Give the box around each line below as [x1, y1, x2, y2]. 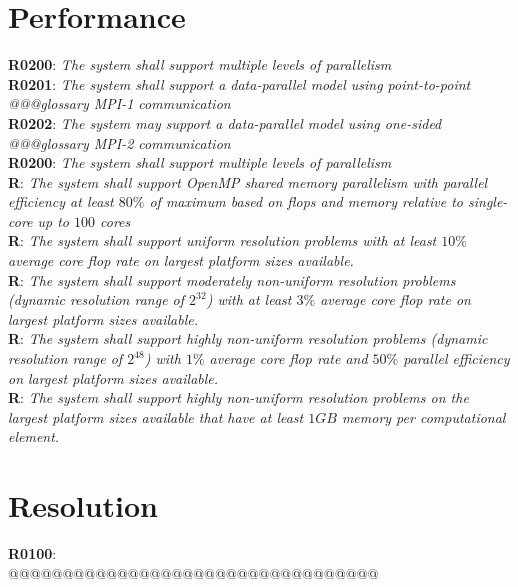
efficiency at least [8, 191, 114, 212]
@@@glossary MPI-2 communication [8, 132, 231, 153]
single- [467, 191, 508, 212]
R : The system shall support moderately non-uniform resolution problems [8, 269, 456, 290]
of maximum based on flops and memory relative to [149, 191, 463, 212]
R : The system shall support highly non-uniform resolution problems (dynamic [8, 328, 488, 349]
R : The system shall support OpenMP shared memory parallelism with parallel [8, 171, 488, 192]
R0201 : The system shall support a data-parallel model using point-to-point [8, 73, 471, 94]
